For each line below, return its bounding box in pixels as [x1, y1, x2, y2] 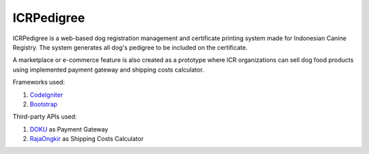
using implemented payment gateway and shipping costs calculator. [12, 65, 204, 74]
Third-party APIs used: [12, 112, 77, 121]
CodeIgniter [29, 91, 64, 99]
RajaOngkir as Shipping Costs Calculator [29, 135, 143, 143]
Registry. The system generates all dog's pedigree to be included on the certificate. [12, 43, 248, 51]
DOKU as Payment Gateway [29, 125, 109, 133]
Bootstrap [29, 99, 58, 108]
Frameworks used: [12, 78, 65, 87]
